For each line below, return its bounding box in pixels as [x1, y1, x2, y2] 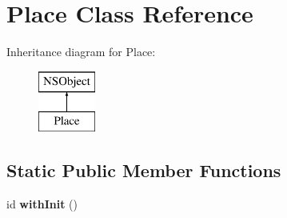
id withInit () [6, 196, 78, 212]
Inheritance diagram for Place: [6, 43, 156, 60]
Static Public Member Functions [6, 158, 281, 183]
